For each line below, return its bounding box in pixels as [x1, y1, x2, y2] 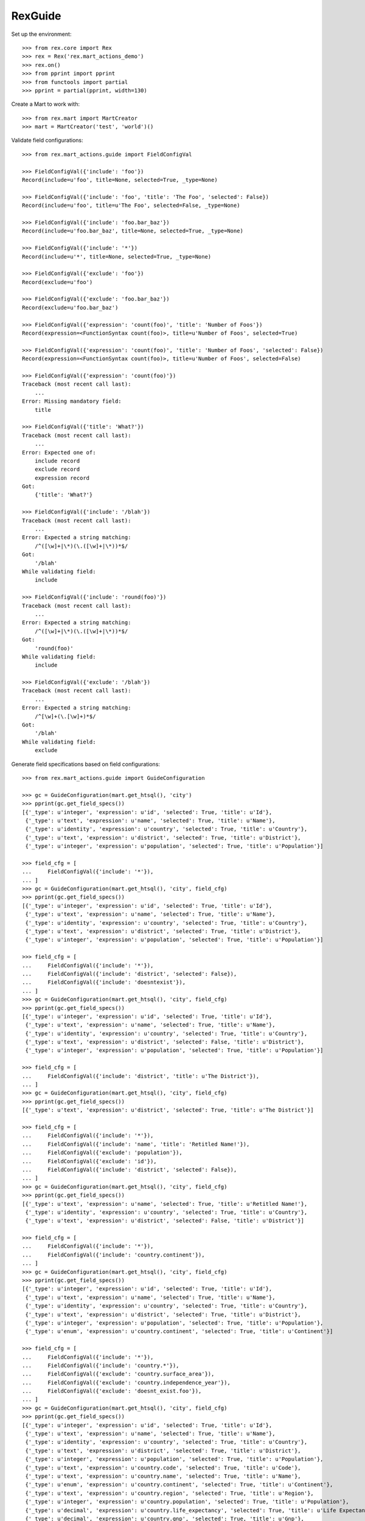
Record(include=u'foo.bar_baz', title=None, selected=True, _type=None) [22, 228, 243, 234]
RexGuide [11, 9, 61, 23]
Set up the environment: [11, 30, 72, 38]
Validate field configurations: [11, 137, 83, 144]
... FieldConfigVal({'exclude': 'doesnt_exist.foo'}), [22, 1388, 202, 1394]
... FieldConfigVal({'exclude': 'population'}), [22, 1149, 182, 1156]
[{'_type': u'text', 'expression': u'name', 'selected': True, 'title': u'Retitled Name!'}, [22, 1200, 308, 1207]
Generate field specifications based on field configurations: [11, 761, 161, 768]
